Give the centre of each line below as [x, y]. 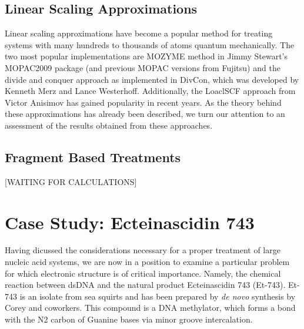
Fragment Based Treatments [93, 157]
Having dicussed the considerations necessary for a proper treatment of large [143, 250]
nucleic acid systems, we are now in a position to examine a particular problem [147, 262]
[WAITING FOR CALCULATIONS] [71, 181]
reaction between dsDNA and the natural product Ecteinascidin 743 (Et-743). [145, 285]
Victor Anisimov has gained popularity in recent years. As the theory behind [143, 102]
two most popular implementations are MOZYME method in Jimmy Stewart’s [146, 56]
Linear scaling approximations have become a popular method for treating [139, 33]
